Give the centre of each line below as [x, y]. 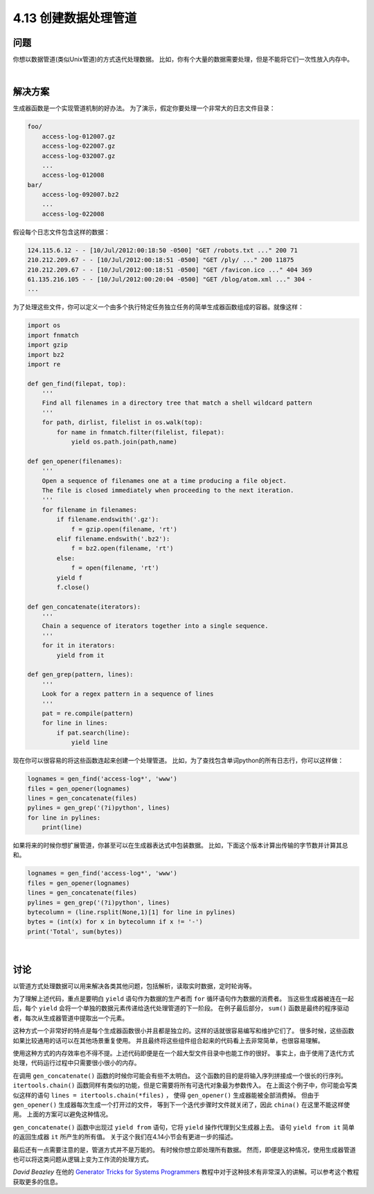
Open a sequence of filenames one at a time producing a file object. [164, 481]
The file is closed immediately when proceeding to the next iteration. [168, 490]
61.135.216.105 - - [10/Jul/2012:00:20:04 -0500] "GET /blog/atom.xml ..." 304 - [170, 280]
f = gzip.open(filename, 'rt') [124, 529]
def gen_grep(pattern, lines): [81, 675]
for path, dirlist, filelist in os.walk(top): [123, 422]
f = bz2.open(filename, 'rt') [122, 548]
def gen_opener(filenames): [75, 461]
